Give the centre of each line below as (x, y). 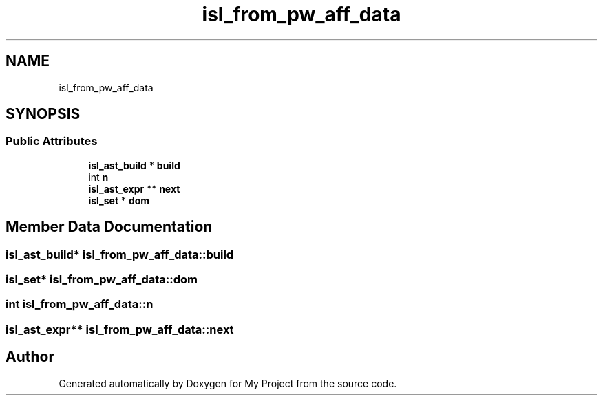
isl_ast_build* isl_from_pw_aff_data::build (120, 254)
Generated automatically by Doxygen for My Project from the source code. (228, 383)
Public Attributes (52, 141)
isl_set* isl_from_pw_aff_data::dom (102, 280)
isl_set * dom (119, 200)
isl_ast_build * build (134, 165)
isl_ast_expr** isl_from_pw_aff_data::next (120, 329)
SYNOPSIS (43, 114)
